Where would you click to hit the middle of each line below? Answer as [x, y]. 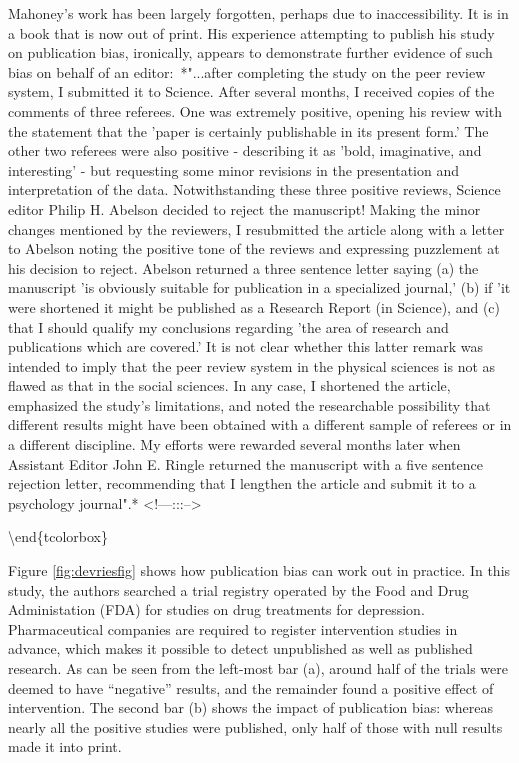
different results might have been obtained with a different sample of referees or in [260, 424]
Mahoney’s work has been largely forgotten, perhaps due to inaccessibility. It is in [258, 13]
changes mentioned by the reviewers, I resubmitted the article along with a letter [256, 228]
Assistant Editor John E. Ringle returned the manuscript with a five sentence [245, 463]
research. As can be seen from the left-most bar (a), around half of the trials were [258, 668]
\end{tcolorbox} [58, 536]
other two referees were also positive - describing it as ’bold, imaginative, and [245, 150]
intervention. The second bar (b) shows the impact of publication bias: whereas [251, 707]
